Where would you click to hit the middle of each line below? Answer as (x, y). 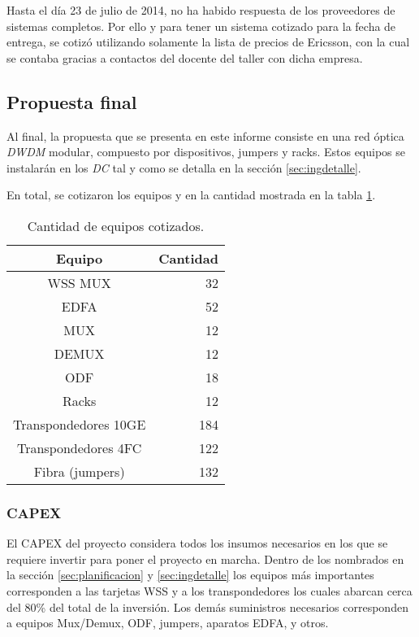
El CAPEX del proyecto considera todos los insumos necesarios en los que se (197, 543)
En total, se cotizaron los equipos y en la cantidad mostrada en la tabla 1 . (191, 195)
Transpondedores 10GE (80, 424)
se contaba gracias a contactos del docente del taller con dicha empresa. (185, 57)
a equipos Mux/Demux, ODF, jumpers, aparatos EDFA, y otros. (168, 623)
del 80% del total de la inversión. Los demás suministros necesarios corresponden (207, 606)
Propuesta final (72, 101)
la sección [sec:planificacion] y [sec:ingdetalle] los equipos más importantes (190, 575)
